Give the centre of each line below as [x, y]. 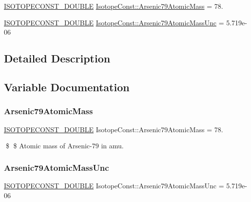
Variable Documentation [67, 87]
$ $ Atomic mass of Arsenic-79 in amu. [65, 146]
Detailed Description [57, 58]
